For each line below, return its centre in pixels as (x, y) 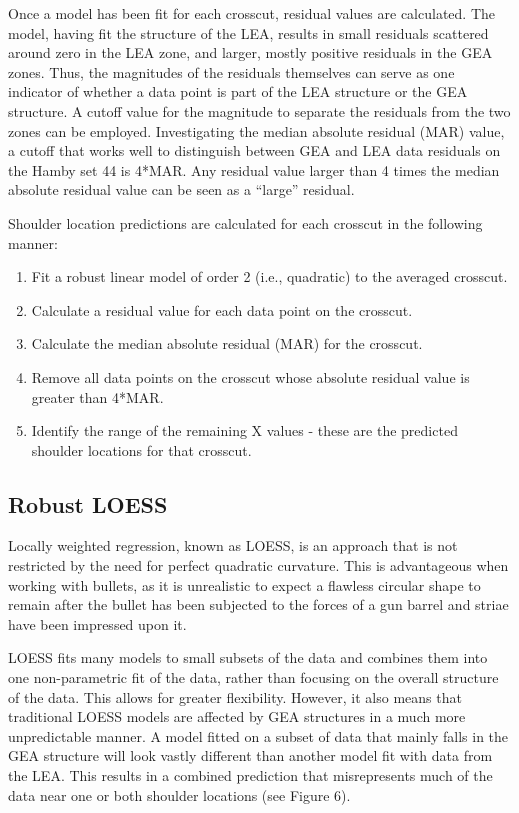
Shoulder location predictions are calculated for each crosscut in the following (245, 222)
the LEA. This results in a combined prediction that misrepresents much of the (250, 775)
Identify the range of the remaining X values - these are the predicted (244, 430)
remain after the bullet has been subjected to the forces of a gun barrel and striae (258, 604)
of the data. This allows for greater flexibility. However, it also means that (235, 696)
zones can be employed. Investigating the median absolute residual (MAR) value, (256, 130)
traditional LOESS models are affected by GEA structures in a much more (237, 716)
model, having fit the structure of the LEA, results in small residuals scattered (248, 32)
